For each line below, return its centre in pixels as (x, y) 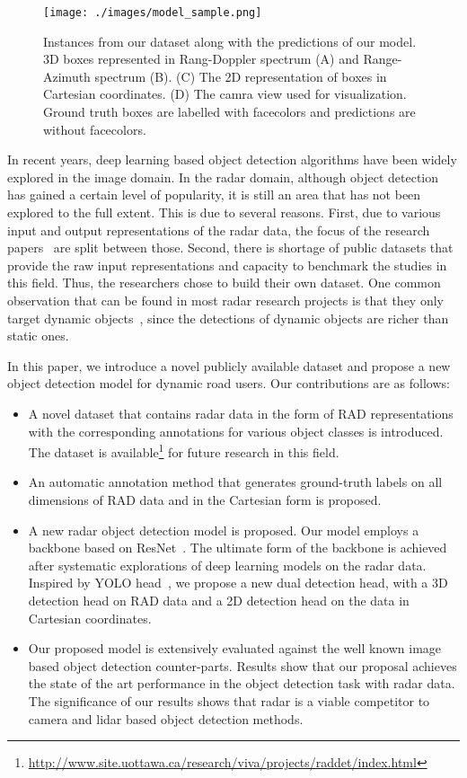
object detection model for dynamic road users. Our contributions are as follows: (229, 383)
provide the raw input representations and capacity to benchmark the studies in (227, 265)
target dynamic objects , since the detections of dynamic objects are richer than (228, 318)
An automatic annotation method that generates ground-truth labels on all (235, 482)
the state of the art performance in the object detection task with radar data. (242, 683)
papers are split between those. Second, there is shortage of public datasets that (230, 248)
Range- (383, 59)
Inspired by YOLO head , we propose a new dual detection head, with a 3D (238, 583)
